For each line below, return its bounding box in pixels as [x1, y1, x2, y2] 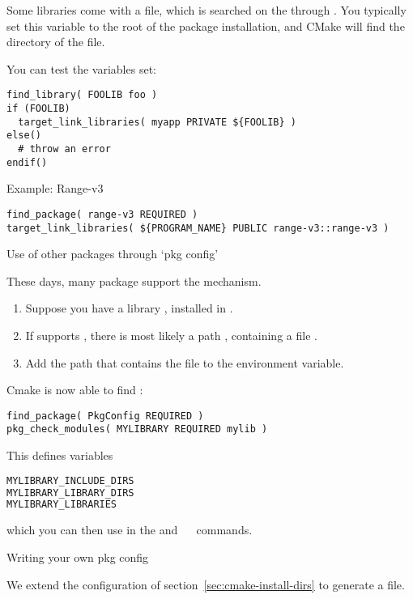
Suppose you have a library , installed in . [25, 299, 233, 316]
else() [6, 130, 41, 142]
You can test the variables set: [6, 60, 156, 77]
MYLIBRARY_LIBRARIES [6, 499, 117, 511]
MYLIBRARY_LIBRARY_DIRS [6, 486, 134, 499]
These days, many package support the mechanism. [6, 272, 262, 289]
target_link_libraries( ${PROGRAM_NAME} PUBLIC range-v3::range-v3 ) [6, 222, 390, 234]
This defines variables [6, 447, 113, 464]
